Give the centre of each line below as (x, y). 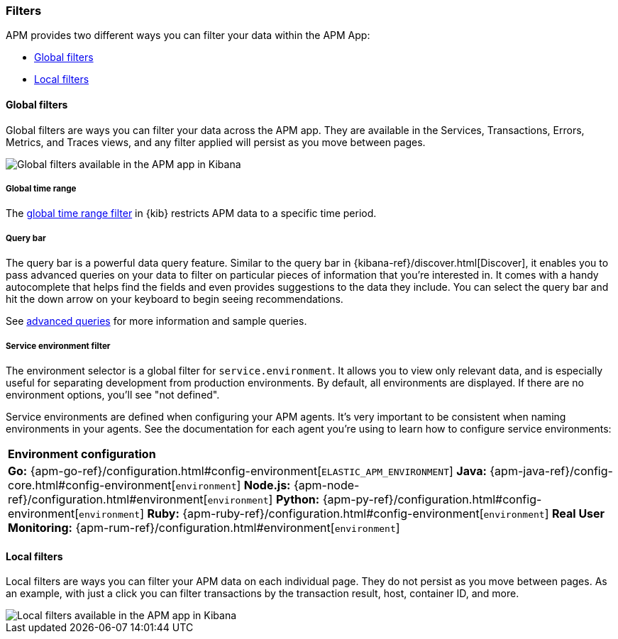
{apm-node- (326, 485)
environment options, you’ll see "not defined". (113, 394)
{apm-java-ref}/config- (551, 471)
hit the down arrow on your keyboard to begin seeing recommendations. (175, 299)
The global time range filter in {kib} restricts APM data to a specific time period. (191, 213)
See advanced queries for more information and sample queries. (156, 321)
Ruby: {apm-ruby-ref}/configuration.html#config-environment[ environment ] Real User (376, 513)
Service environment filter (58, 346)
